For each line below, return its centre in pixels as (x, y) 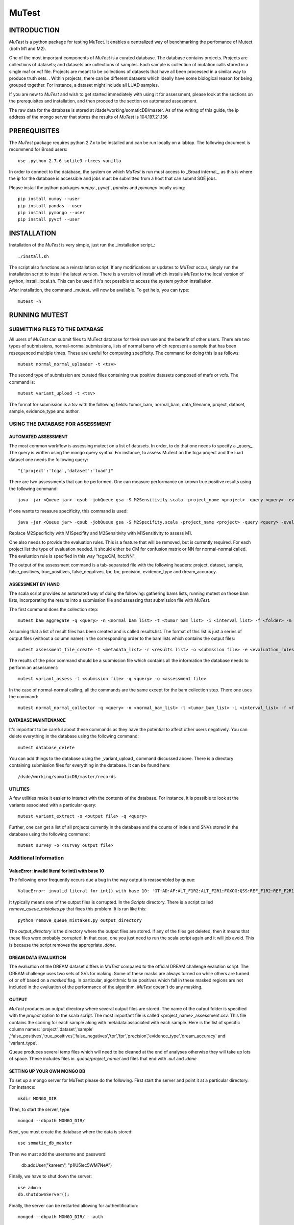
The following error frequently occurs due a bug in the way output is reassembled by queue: (102, 880)
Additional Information (37, 857)
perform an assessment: (34, 667)
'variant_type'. (23, 1043)
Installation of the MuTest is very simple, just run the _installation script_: (82, 245)
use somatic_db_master (45, 1143)
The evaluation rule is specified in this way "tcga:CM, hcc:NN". (72, 556)
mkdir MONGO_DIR (37, 1098)
